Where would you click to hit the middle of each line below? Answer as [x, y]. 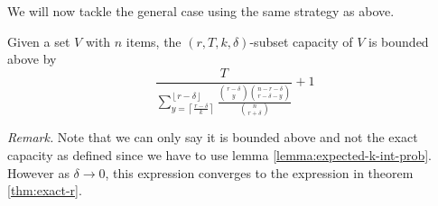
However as [38, 172]
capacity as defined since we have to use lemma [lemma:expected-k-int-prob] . [219, 154]
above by [32, 59]
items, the [154, 41]
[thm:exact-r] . [45, 190]
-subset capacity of [301, 41]
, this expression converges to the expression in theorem [259, 172]
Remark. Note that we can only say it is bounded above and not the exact [213, 137]
